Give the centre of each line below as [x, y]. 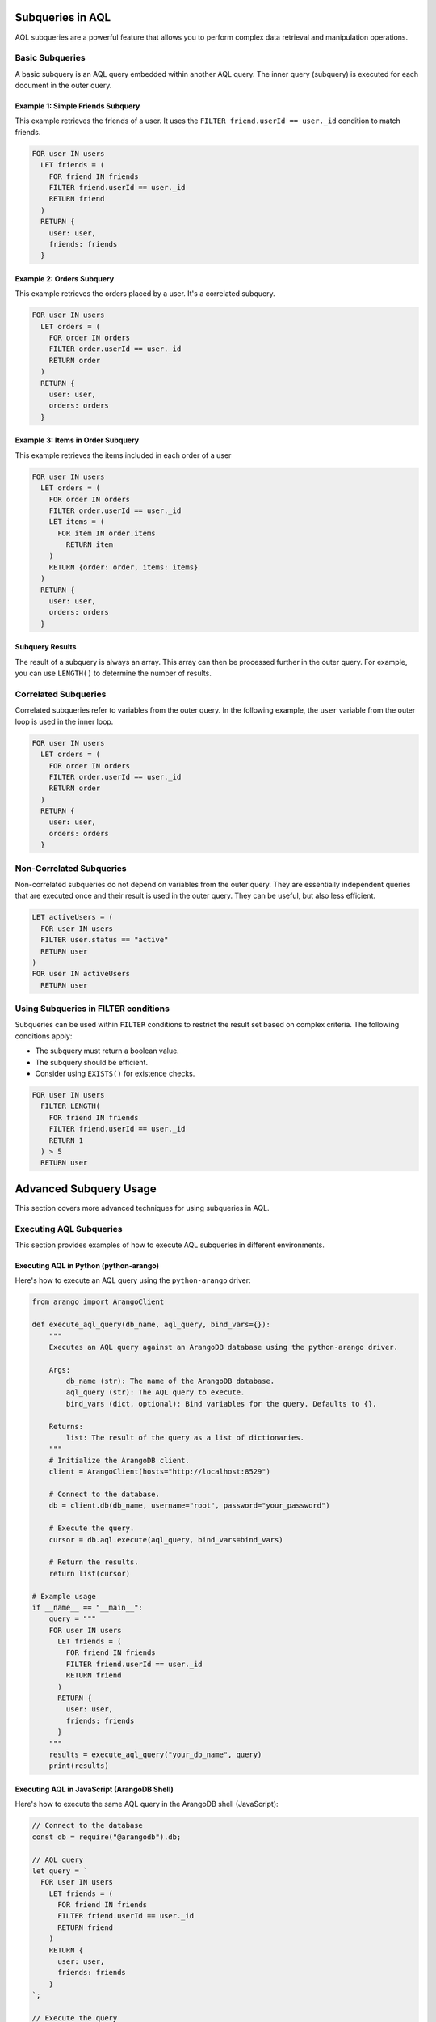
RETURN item [89, 545]
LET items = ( [77, 522]
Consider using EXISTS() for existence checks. [115, 1074]
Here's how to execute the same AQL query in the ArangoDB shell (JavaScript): [147, 1804]
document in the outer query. [63, 86]
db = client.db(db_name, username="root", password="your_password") [189, 1506]
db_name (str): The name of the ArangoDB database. [170, 1381]
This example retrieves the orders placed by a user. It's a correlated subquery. [145, 294]
